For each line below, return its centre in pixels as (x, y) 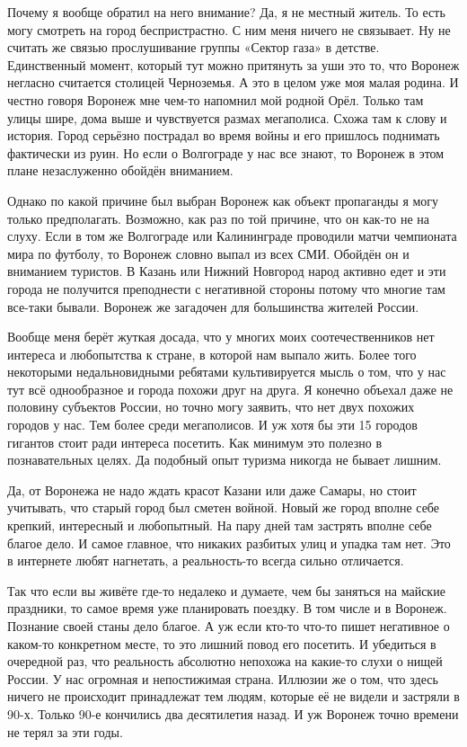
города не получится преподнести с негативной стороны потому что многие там (226, 288)
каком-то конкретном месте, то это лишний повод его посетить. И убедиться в (222, 643)
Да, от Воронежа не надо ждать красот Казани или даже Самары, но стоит (212, 489)
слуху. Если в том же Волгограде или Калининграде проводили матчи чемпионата (232, 236)
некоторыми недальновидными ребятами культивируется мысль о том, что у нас (227, 372)
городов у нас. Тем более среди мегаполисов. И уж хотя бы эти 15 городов (212, 425)
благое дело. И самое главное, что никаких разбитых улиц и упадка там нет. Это (229, 542)
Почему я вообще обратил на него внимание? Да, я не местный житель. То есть (226, 12)
